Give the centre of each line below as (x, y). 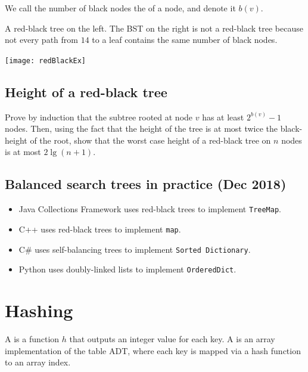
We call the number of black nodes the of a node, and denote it (120, 8)
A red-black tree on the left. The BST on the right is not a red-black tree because (154, 28)
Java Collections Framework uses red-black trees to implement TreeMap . (150, 209)
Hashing (39, 310)
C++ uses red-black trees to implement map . (100, 229)
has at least (223, 117)
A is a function (32, 338)
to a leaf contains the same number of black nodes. (185, 40)
